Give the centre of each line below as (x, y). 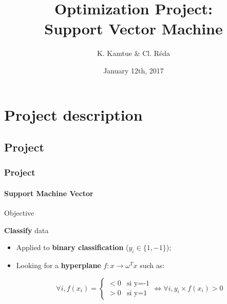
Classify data (26, 230)
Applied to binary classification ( (72, 247)
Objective (19, 213)
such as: (152, 265)
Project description (73, 114)
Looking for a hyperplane (59, 265)
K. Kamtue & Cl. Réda (134, 53)
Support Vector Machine (134, 28)
